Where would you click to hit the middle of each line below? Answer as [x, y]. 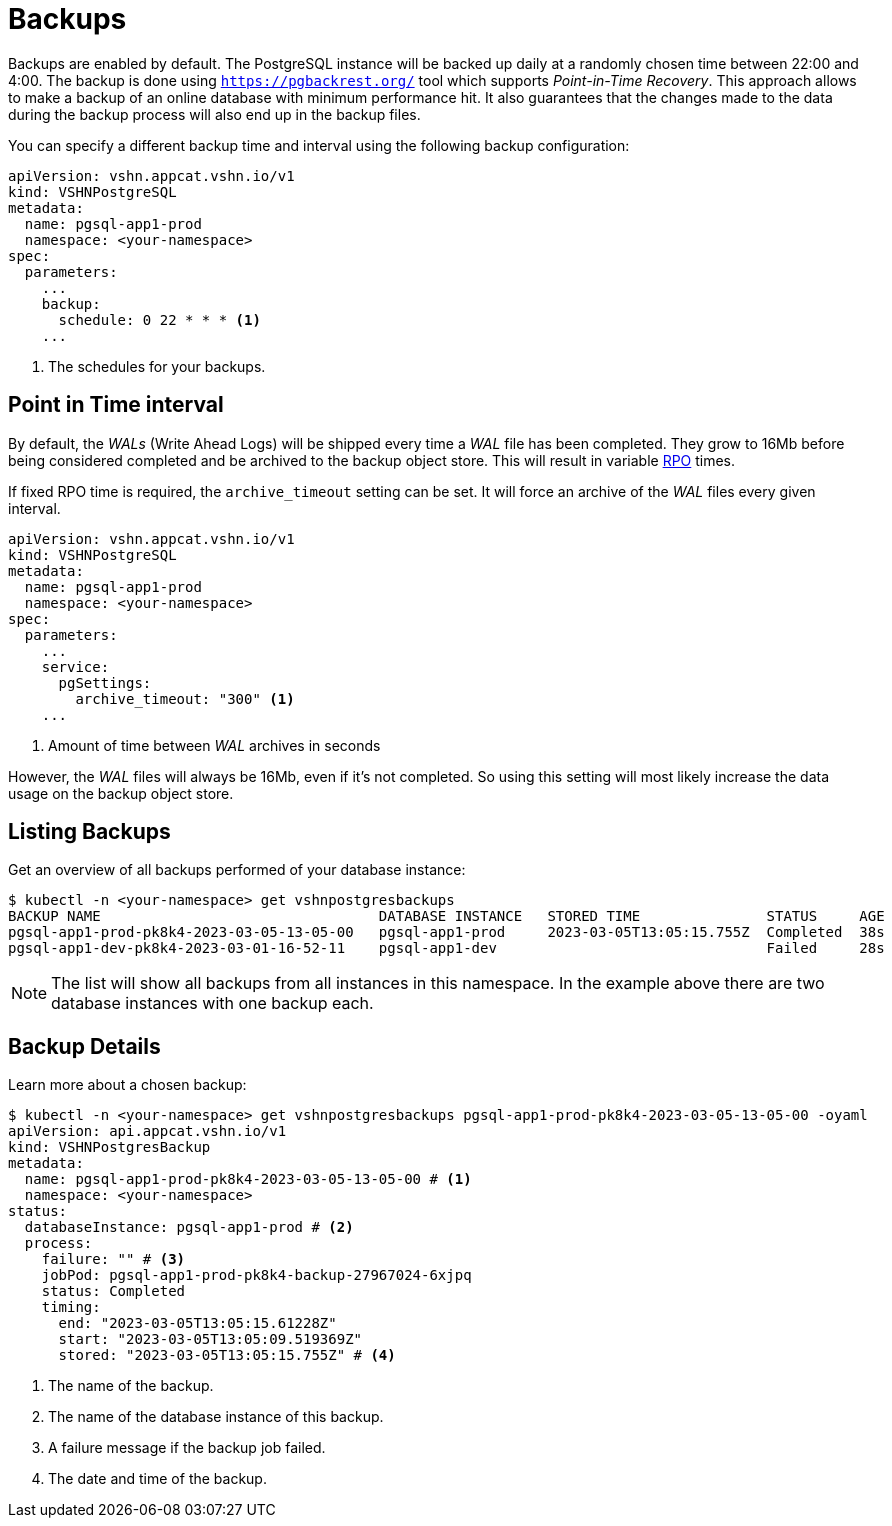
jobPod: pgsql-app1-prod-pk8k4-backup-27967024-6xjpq [256, 1275]
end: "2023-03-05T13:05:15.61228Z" [197, 1323]
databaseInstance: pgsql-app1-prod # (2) [189, 1227]
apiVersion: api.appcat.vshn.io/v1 [147, 1131]
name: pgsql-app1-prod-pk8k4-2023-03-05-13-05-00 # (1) [248, 1179]
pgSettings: [105, 682]
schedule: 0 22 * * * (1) [159, 319]
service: [75, 666]
